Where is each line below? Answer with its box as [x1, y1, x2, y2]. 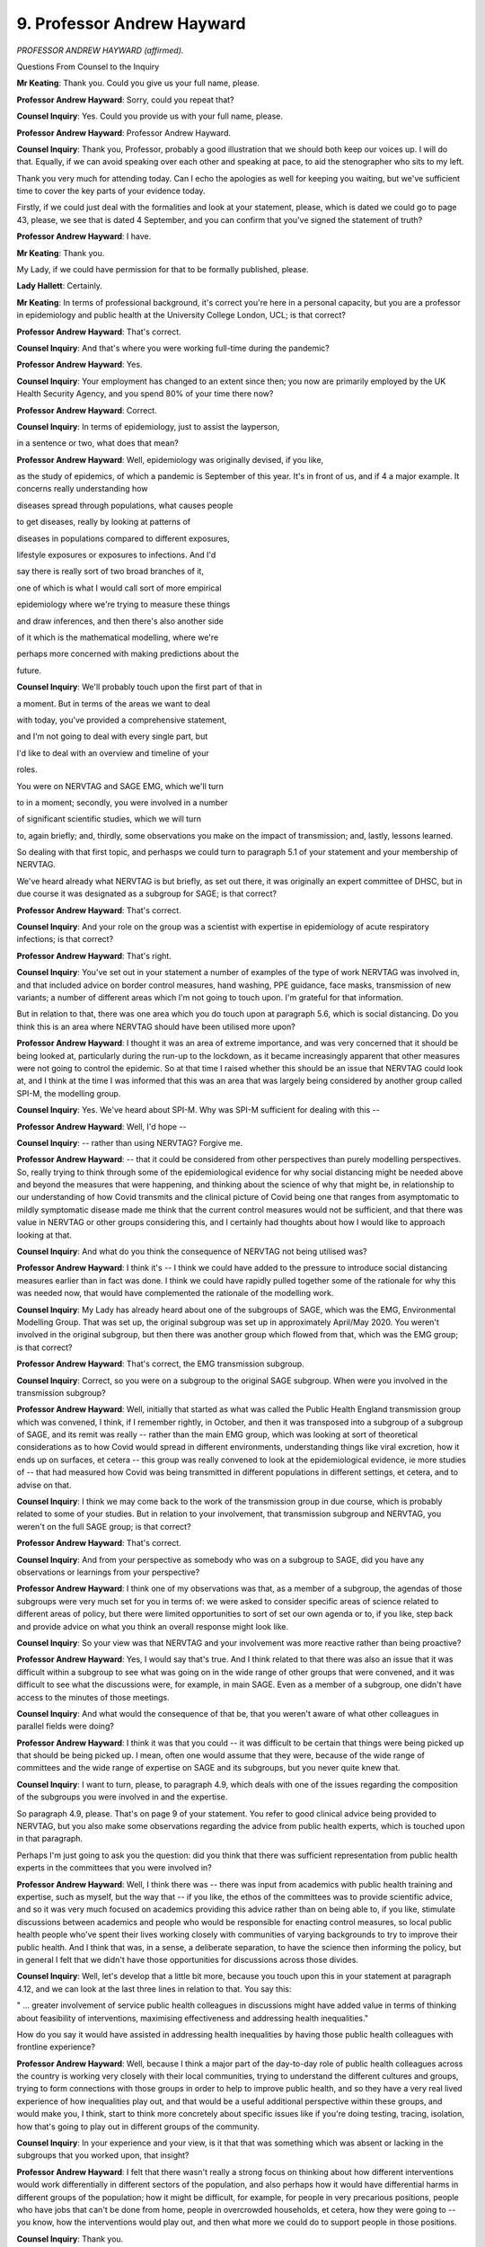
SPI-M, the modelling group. [16, 1088, 121, 1098]
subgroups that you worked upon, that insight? [16, 2150, 190, 2161]
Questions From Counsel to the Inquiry [16, 61, 160, 72]
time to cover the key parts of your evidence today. [16, 185, 206, 197]
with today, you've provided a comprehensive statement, [16, 715, 227, 725]
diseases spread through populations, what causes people [16, 500, 234, 511]
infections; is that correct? [16, 934, 114, 945]
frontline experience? [16, 2041, 96, 2053]
